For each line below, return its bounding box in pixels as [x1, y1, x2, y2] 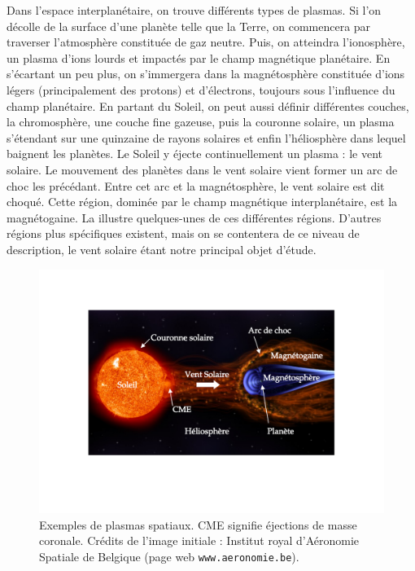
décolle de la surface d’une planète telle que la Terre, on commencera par [7, 17, 371, 34]
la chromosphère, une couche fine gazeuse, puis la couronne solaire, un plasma [7, 113, 395, 130]
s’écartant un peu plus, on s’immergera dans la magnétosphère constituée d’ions [7, 65, 405, 82]
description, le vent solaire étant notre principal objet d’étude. [7, 240, 317, 257]
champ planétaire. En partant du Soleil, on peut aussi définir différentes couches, [7, 97, 409, 114]
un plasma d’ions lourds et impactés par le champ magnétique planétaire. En [7, 49, 391, 66]
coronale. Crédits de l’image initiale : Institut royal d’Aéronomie [39, 532, 360, 549]
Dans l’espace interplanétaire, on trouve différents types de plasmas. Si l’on [7, 2, 382, 18]
